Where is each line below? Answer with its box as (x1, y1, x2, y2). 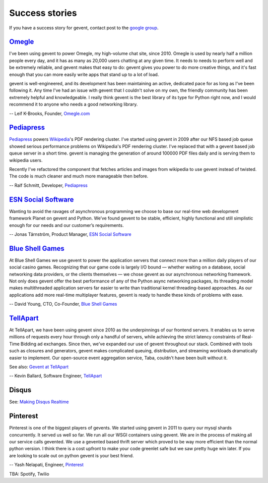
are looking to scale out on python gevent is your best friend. (9, 452, 134, 458)
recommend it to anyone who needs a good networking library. (9, 102, 138, 107)
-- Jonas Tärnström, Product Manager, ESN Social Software (9, 231, 132, 237)
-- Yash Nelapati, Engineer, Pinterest (9, 462, 84, 468)
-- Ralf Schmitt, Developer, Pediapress (9, 182, 88, 188)
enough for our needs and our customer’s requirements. (9, 222, 124, 228)
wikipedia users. (9, 157, 43, 163)
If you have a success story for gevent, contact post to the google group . (9, 25, 159, 31)
